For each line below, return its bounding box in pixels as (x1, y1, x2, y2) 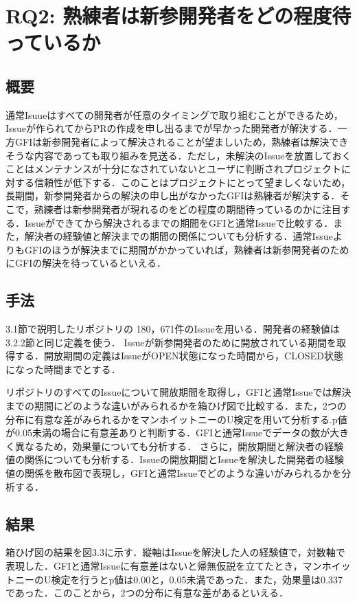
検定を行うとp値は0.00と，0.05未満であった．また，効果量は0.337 (51, 572, 343, 586)
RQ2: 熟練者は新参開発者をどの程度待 (5, 1, 352, 30)
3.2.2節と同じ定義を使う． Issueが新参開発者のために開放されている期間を (5, 335, 336, 349)
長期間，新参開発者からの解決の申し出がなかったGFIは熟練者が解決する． (5, 188, 341, 203)
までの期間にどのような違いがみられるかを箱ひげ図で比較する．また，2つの (5, 399, 347, 413)
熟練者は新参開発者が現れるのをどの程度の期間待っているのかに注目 (34, 201, 341, 216)
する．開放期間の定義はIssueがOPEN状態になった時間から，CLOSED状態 (14, 348, 343, 363)
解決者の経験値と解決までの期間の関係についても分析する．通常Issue (24, 229, 333, 243)
